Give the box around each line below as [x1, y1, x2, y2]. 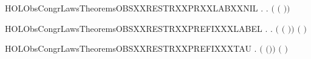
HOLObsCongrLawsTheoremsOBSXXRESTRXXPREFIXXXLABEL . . [5, 22, 273, 34]
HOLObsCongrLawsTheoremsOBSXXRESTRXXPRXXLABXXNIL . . [5, 2, 268, 14]
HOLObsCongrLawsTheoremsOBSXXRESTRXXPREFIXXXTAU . [5, 42, 257, 55]
